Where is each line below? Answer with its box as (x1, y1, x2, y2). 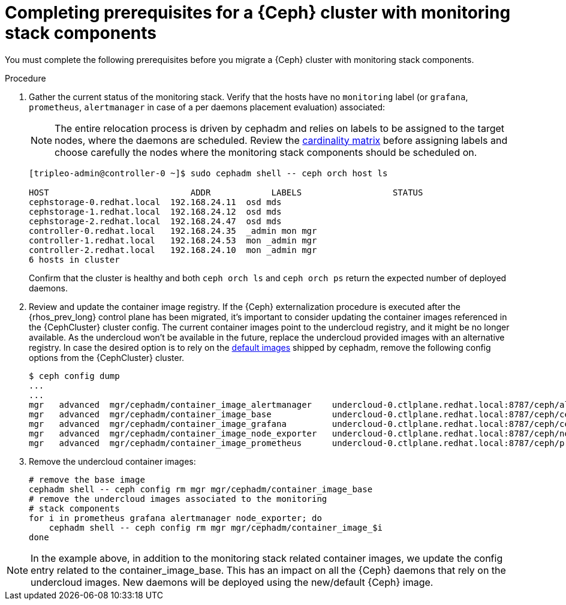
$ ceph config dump (29, 371, 120, 381)
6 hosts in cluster (29, 254, 120, 264)
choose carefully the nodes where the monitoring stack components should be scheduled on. (55, 146, 477, 158)
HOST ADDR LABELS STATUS (29, 187, 423, 197)
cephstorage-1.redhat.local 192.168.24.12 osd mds (29, 206, 282, 216)
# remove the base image (29, 474, 145, 484)
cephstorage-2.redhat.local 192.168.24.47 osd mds (29, 216, 282, 226)
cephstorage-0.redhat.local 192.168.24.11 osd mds (29, 197, 282, 207)
